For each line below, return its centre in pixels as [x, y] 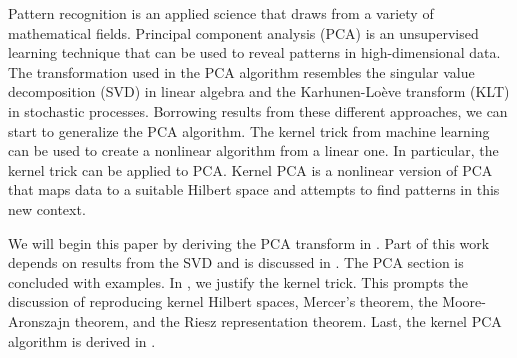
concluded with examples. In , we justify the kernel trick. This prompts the [238, 281]
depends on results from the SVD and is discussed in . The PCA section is [236, 262]
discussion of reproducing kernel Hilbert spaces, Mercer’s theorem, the [223, 301]
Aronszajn [39, 320]
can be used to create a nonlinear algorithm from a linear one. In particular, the [253, 150]
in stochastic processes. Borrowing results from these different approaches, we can [258, 110]
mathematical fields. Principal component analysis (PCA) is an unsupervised [243, 32]
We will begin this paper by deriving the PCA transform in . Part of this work [249, 242]
